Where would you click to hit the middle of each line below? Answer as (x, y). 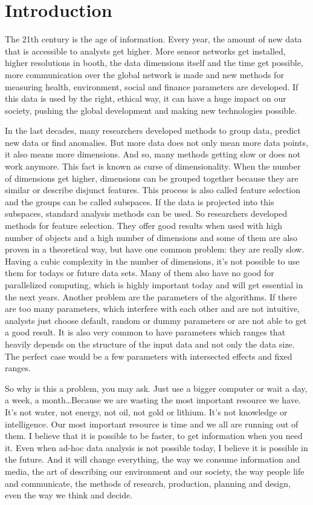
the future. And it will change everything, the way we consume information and (153, 459)
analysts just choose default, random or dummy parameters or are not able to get (156, 320)
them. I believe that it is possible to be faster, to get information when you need (154, 436)
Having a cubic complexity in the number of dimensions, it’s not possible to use (152, 261)
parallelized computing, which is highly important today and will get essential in (154, 285)
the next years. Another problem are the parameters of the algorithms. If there (151, 296)
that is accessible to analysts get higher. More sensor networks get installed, (145, 51)
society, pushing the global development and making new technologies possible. (151, 110)
